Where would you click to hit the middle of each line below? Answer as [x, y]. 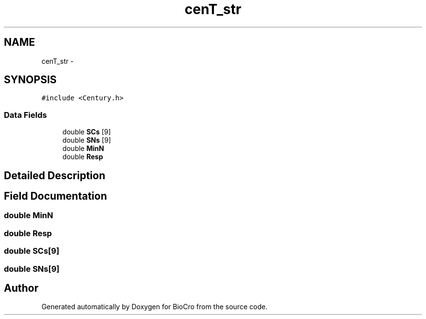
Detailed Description [55, 175]
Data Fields [26, 115]
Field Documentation [55, 196]
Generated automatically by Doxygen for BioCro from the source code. [154, 307]
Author [21, 288]
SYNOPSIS [30, 80]
